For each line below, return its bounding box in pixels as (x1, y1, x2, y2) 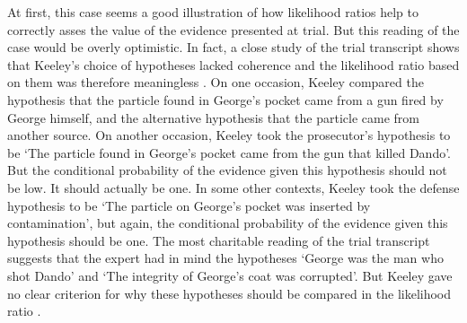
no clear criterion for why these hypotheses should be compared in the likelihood (7, 284, 452, 302)
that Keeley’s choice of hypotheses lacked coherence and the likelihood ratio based (7, 55, 460, 74)
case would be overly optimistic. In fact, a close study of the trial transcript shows (7, 38, 460, 57)
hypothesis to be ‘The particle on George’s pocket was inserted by (7, 196, 371, 214)
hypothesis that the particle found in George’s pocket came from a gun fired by (7, 90, 444, 109)
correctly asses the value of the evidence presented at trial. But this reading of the (7, 20, 460, 39)
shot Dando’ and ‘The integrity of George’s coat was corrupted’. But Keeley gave (7, 266, 453, 284)
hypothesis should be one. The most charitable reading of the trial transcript (7, 231, 430, 249)
